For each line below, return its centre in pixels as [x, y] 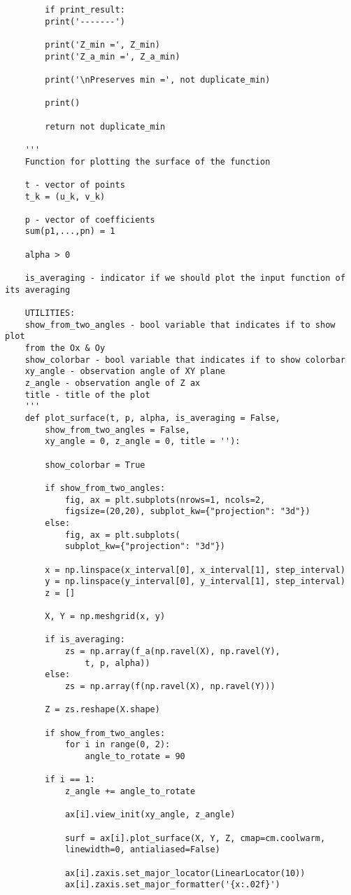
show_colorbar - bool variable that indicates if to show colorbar [185, 360]
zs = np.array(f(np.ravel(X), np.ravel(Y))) [170, 687]
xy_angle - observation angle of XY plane [125, 372]
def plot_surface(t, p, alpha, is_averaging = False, [152, 418]
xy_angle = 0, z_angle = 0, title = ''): [143, 442]
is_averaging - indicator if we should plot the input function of [185, 278]
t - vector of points [75, 185]
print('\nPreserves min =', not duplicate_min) [158, 79]
